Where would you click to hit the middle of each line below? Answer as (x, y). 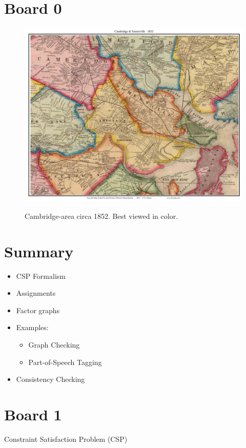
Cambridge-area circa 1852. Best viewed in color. (101, 216)
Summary (39, 251)
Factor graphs (38, 310)
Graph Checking (54, 344)
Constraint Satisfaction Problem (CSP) (66, 439)
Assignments (36, 293)
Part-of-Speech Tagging (65, 362)
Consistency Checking (50, 379)
